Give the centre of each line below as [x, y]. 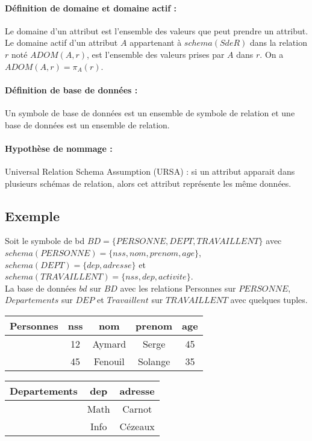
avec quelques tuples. [269, 300]
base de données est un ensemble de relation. [87, 124]
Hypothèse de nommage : [59, 148]
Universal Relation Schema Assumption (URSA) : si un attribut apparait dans [150, 171]
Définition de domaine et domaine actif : [91, 8]
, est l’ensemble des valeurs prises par [156, 54]
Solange [154, 361]
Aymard [109, 343]
